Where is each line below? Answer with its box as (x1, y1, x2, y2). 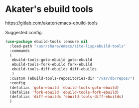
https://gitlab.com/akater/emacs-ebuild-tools (5, 20, 98, 26)
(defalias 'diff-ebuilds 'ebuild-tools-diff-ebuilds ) (9, 94, 124, 100)
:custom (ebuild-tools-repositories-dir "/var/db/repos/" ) (9, 76, 135, 81)
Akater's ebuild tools (5, 3, 93, 15)
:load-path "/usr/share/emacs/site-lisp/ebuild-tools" (9, 44, 126, 49)
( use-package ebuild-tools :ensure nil (5, 39, 88, 44)
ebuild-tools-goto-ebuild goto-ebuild (11, 57, 93, 62)
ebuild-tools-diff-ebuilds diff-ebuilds (11, 67, 97, 72)
